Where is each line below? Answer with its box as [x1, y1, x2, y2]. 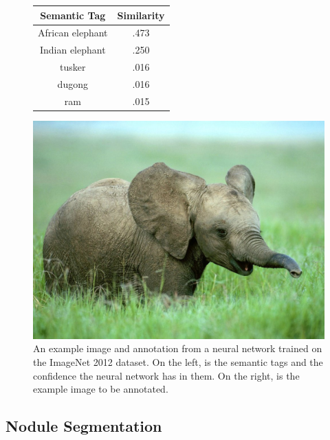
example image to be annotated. [33, 382, 168, 396]
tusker [60, 60, 86, 74]
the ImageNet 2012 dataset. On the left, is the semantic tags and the [33, 355, 323, 369]
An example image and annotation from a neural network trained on [33, 341, 322, 356]
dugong [57, 76, 88, 91]
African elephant [38, 25, 108, 40]
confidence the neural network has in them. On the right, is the [33, 368, 300, 382]
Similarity [117, 8, 165, 22]
